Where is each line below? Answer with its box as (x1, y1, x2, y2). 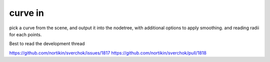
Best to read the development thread (9, 41, 85, 47)
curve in (9, 7, 44, 18)
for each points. (9, 31, 42, 37)
